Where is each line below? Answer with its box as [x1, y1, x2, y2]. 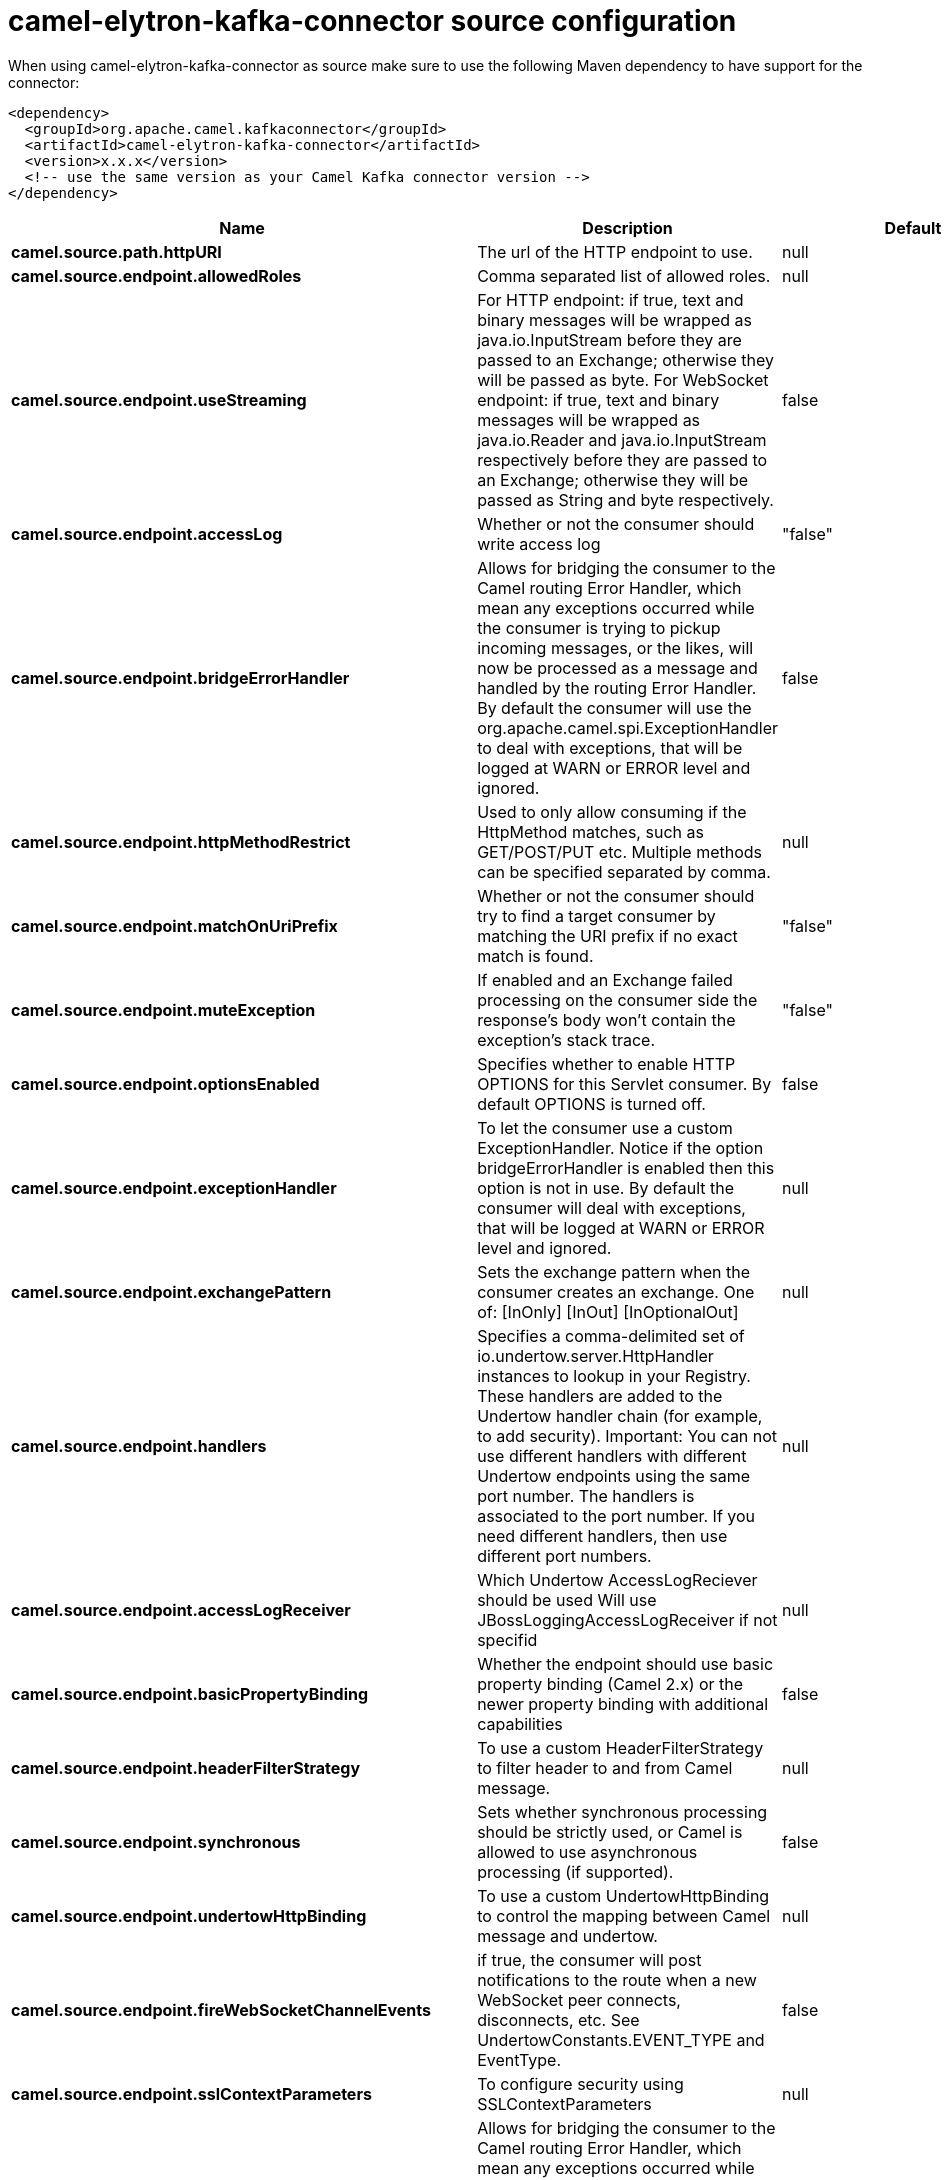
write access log [477, 533, 601, 554]
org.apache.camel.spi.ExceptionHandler [477, 717, 778, 738]
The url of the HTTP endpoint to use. [477, 241, 753, 262]
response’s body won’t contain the [477, 1009, 736, 1030]
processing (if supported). [477, 1861, 674, 1882]
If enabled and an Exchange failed [477, 969, 733, 990]
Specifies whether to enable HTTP [477, 1053, 736, 1074]
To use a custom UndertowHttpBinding [477, 1885, 770, 1906]
